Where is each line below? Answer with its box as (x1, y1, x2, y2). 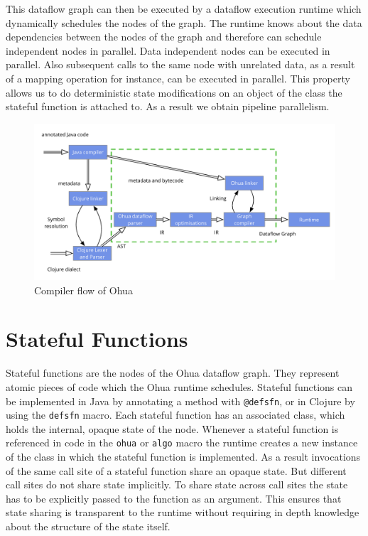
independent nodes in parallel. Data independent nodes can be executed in (6, 43, 330, 58)
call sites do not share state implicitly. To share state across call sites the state (6, 477, 348, 492)
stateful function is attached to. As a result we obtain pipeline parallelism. (6, 99, 330, 114)
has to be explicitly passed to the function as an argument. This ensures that (6, 491, 342, 505)
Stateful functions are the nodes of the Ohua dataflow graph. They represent (6, 365, 340, 380)
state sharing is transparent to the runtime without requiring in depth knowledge (6, 505, 359, 520)
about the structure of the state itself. (6, 519, 171, 534)
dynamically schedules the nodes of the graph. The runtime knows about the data (6, 15, 362, 30)
